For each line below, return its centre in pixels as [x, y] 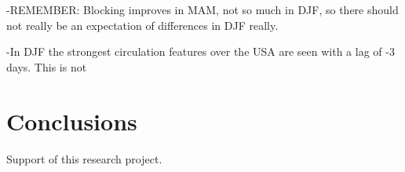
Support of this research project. [84, 158]
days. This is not [47, 66]
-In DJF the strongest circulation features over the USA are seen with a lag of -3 [201, 51]
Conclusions [72, 121]
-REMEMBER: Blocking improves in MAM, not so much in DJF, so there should [202, 9]
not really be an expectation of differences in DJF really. [142, 25]
